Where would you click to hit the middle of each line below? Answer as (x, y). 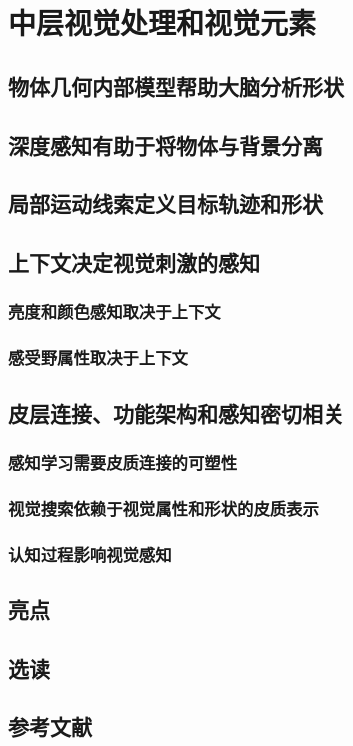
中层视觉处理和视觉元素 (162, 22)
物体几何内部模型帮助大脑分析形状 (176, 85)
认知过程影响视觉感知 (90, 553)
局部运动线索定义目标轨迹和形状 (165, 203)
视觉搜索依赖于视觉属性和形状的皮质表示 (163, 507)
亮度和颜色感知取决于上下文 (114, 311)
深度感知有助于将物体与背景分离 (165, 144)
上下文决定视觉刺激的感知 (134, 262)
